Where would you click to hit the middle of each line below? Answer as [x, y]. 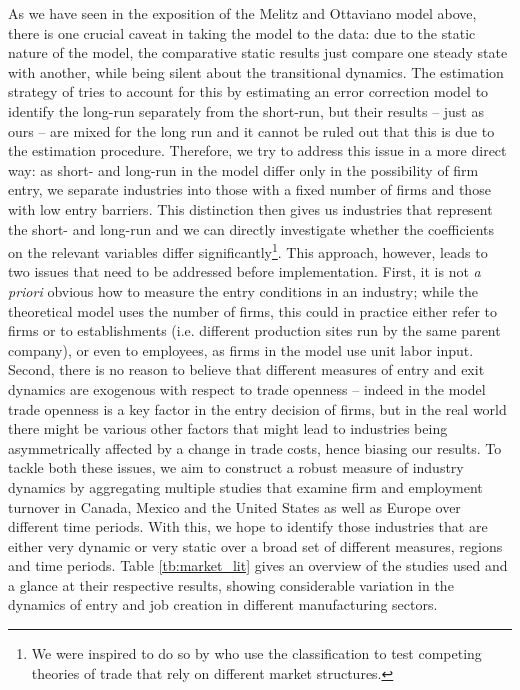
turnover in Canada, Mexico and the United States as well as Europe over [234, 506]
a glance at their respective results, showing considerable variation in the [231, 584]
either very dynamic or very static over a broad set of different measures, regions [255, 545]
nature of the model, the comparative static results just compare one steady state [258, 52]
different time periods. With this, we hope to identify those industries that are [248, 526]
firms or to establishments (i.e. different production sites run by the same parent [254, 330]
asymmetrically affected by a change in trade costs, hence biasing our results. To [255, 447]
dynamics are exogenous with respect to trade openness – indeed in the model [247, 388]
